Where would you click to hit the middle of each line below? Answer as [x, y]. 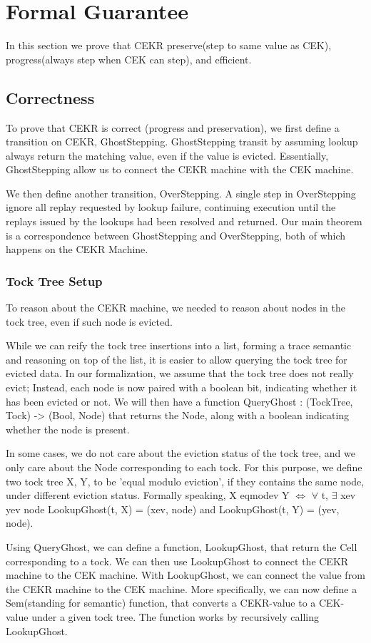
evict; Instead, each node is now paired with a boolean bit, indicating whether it [182, 387]
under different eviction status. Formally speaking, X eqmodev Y [148, 495]
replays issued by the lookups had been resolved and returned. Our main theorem [184, 221]
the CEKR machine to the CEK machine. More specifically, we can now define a [182, 588]
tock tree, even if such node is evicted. [89, 321]
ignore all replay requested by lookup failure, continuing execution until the [171, 207]
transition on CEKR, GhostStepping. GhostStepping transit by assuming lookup [182, 142]
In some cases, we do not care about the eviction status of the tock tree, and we [181, 453]
